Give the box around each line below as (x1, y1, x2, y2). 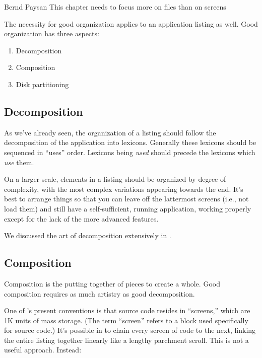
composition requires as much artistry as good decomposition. (4, 288, 195, 299)
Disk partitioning (16, 79, 69, 89)
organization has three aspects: (4, 28, 99, 39)
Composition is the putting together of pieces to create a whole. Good (4, 278, 220, 289)
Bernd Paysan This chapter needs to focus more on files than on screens (4, 2, 226, 12)
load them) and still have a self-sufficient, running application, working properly (4, 203, 251, 213)
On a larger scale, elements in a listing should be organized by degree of (4, 174, 226, 184)
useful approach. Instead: (4, 344, 82, 355)
